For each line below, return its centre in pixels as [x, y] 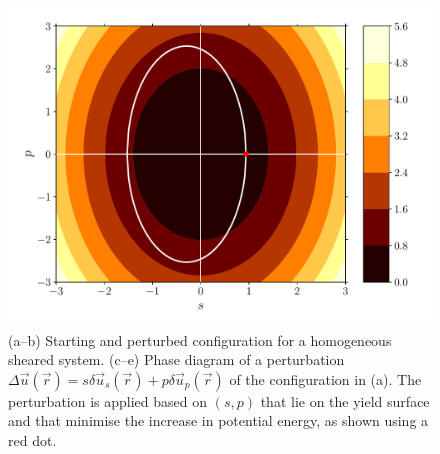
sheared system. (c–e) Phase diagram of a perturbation [176, 359]
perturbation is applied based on [107, 400]
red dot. [32, 439]
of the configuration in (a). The [325, 378]
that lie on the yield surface [345, 400]
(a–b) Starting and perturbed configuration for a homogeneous [200, 339]
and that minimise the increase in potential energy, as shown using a [218, 420]
